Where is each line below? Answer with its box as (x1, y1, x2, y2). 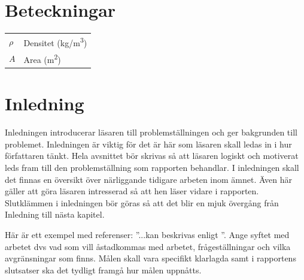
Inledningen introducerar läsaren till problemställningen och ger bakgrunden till (5, 126, 297, 139)
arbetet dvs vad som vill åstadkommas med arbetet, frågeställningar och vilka (5, 240, 291, 252)
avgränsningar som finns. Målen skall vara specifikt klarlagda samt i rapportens (5, 252, 296, 264)
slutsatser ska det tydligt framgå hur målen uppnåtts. (5, 263, 202, 276)
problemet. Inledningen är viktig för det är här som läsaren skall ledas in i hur (5, 137, 292, 150)
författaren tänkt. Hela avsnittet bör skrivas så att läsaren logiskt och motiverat (5, 149, 299, 162)
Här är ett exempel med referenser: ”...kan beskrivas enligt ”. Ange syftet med (5, 228, 290, 240)
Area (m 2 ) (23, 52, 61, 66)
